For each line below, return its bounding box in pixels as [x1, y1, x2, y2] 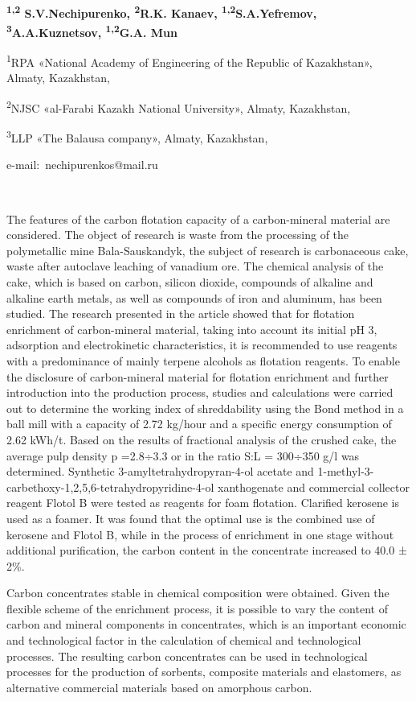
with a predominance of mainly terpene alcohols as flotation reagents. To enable [6, 352, 400, 369]
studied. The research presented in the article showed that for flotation [6, 305, 355, 322]
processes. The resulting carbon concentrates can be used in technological [6, 647, 368, 664]
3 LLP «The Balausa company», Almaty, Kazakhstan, [6, 127, 268, 146]
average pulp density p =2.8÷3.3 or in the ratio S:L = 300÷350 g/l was [6, 447, 360, 464]
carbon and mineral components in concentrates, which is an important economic [6, 616, 406, 633]
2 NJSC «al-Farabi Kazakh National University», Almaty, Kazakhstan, [6, 97, 351, 116]
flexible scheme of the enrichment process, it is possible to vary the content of [6, 600, 388, 616]
